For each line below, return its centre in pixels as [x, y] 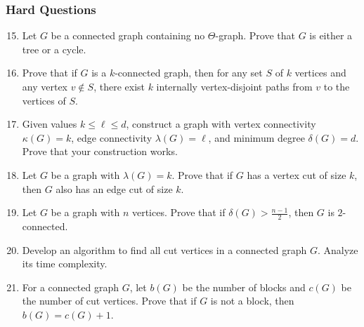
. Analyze [338, 249]
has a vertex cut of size [297, 174]
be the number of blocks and [244, 287]
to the [337, 86]
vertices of [44, 100]
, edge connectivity [112, 137]
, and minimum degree [256, 137]
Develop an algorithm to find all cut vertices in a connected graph [164, 249]
